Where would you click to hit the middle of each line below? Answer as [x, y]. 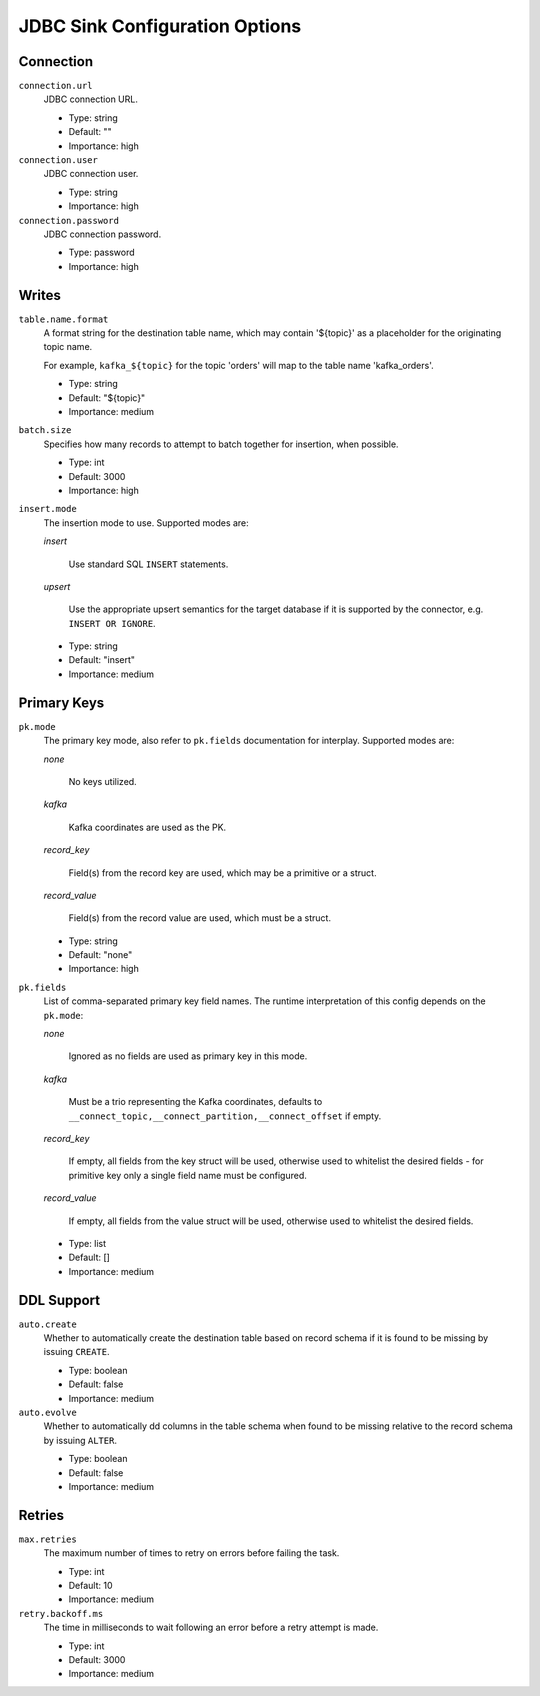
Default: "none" [100, 955]
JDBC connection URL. [91, 99]
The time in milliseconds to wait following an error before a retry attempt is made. [211, 1627]
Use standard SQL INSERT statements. [148, 564]
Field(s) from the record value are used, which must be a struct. [200, 918]
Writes [40, 295]
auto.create [47, 1324]
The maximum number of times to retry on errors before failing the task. [191, 1553]
